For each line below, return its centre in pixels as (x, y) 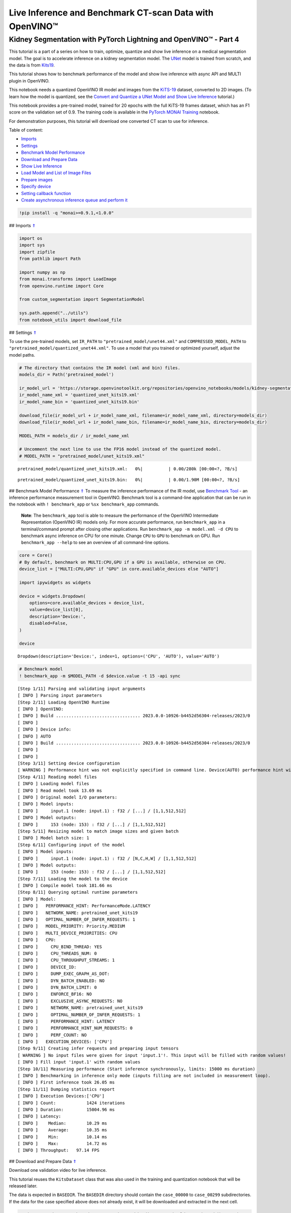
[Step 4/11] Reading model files (57, 777)
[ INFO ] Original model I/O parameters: (67, 797)
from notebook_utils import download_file (70, 320)
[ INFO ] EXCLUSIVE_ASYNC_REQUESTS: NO (70, 1001)
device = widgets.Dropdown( (52, 596)
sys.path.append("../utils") (54, 313)
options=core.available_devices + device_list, (87, 603)
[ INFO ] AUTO (34, 736)
